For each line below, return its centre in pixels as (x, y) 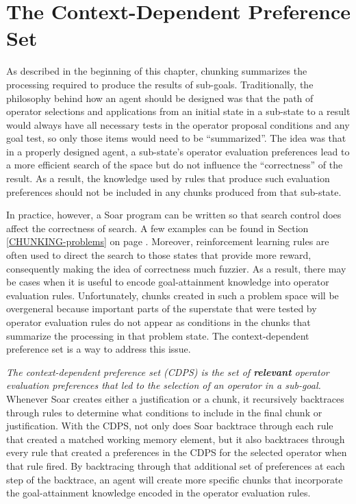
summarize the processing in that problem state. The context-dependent (158, 335)
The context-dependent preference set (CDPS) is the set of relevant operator (168, 371)
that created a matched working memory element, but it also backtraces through (176, 439)
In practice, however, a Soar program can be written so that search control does (174, 215)
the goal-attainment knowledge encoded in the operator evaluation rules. (158, 493)
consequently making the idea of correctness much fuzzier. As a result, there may (176, 268)
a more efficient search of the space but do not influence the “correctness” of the (175, 165)
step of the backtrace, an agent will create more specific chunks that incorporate (175, 479)
